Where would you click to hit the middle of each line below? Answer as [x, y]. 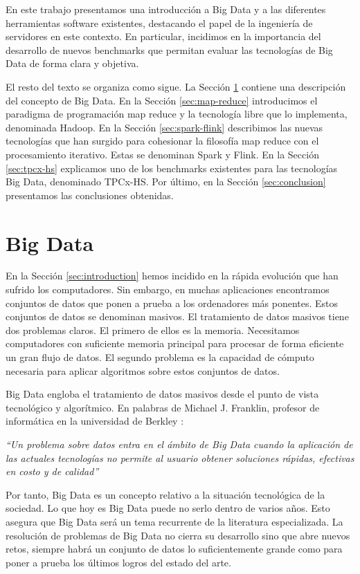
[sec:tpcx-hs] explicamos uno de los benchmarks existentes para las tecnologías [172, 168]
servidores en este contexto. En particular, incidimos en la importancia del [163, 36]
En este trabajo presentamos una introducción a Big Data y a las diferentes [166, 9]
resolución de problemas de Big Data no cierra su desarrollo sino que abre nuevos [178, 535]
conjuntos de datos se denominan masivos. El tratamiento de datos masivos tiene [177, 316]
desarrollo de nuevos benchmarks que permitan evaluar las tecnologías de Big [169, 49]
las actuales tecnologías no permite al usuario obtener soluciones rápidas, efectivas [180, 457]
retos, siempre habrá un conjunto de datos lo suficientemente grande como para [174, 549]
